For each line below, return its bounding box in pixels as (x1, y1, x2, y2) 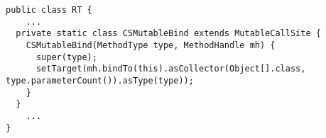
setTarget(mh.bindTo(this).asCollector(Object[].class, (36, 64, 306, 74)
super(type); (36, 52, 97, 62)
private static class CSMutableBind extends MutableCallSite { (16, 28, 321, 39)
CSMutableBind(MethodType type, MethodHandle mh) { (26, 40, 276, 50)
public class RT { (6, 5, 92, 15)
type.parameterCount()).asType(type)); (6, 75, 194, 86)
